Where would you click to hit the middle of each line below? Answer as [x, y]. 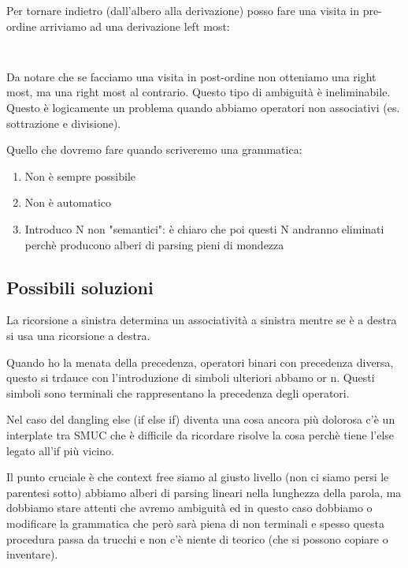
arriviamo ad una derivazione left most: [135, 26]
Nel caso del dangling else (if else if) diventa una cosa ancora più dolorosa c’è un [201, 419]
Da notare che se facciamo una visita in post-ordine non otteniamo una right [191, 76]
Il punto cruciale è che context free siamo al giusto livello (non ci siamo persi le [198, 477]
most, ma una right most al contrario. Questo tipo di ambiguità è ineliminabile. [198, 92]
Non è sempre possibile [80, 176]
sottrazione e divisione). [64, 123]
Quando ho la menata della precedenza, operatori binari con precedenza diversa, [200, 362]
